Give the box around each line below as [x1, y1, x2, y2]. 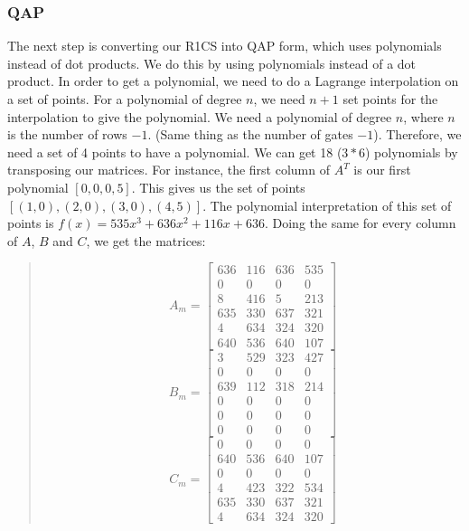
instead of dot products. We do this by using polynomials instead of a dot [7, 53, 417, 72]
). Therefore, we [373, 125, 462, 144]
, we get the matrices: [86, 231, 206, 250]
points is [7, 213, 54, 232]
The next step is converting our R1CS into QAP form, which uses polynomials [7, 36, 442, 55]
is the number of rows [7, 125, 127, 144]
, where [403, 107, 444, 126]
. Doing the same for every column [264, 213, 456, 232]
